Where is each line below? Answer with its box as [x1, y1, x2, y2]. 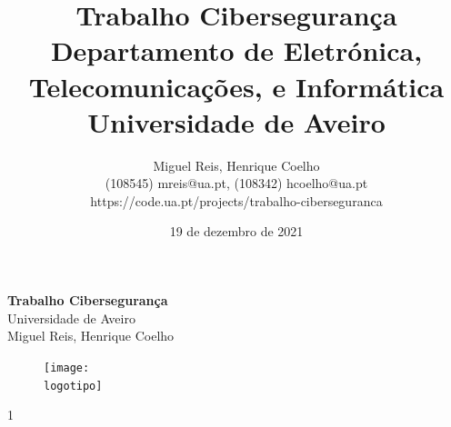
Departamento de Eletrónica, [50, 32, 423, 69]
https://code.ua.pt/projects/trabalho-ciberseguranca [90, 191, 383, 210]
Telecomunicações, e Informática [28, 67, 445, 104]
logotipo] [44, 379, 103, 392]
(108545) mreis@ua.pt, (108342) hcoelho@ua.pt [105, 174, 368, 193]
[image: [44, 361, 90, 374]
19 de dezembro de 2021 [169, 222, 304, 241]
